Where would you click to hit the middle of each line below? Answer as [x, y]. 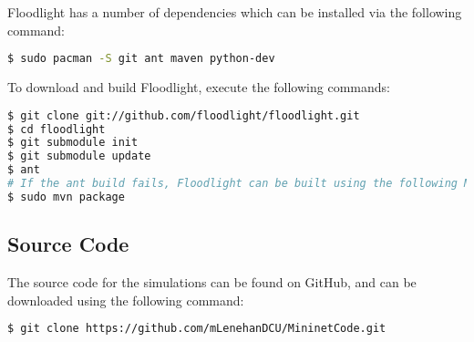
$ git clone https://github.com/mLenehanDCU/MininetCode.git [197, 329]
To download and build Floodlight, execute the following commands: [199, 87]
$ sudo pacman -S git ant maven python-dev [141, 59]
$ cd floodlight [57, 129]
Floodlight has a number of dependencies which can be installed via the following [235, 12]
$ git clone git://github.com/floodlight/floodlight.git [184, 115]
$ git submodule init [73, 143]
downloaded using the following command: [126, 300]
